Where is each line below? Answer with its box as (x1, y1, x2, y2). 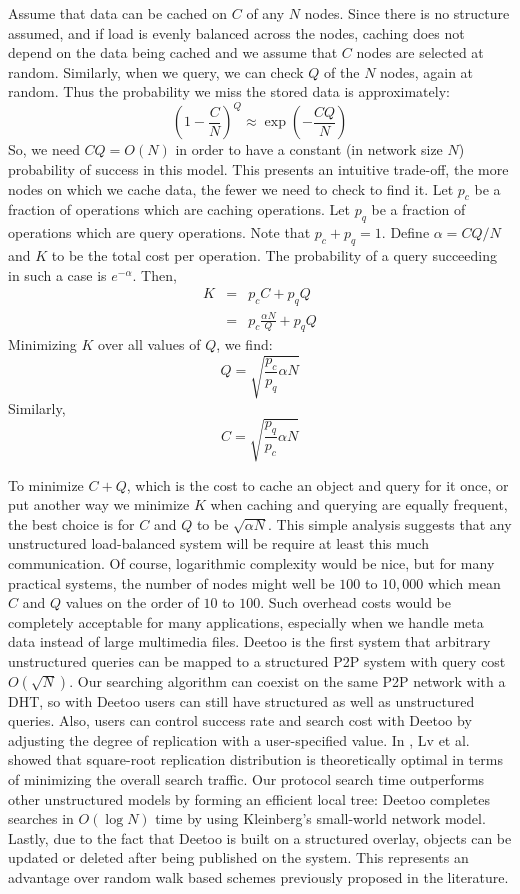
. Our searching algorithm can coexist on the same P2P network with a (69, 670, 506, 691)
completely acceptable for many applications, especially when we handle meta (8, 611, 484, 632)
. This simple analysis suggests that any (268, 513, 512, 534)
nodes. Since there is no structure (304, 3, 510, 23)
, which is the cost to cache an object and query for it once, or (126, 474, 509, 495)
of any (246, 3, 285, 23)
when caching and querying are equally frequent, (210, 494, 508, 515)
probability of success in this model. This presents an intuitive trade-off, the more (8, 159, 509, 180)
